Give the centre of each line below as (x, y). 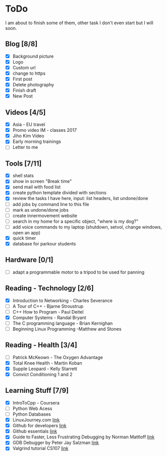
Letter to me (25, 147)
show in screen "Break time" (42, 181)
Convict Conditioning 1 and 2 (42, 374)
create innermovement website (45, 216)
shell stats (23, 176)
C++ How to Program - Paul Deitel (48, 312)
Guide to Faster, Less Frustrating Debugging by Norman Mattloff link (83, 437)
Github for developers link (39, 426)
